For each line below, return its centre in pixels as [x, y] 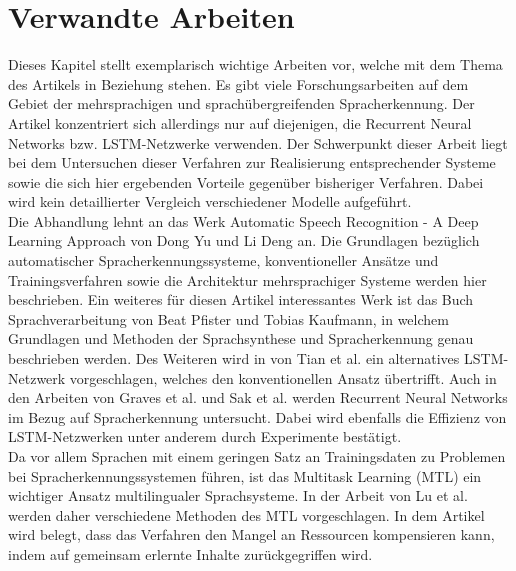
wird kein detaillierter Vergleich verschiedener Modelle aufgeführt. [210, 201]
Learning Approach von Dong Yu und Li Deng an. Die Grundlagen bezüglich [244, 240]
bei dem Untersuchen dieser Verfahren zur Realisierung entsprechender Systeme [252, 162]
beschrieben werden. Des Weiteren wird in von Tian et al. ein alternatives [234, 358]
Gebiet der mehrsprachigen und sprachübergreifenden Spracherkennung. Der [241, 103]
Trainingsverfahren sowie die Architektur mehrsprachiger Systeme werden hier [247, 279]
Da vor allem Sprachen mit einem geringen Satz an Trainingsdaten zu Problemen [257, 456]
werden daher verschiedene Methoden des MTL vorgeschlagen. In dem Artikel [246, 514]
